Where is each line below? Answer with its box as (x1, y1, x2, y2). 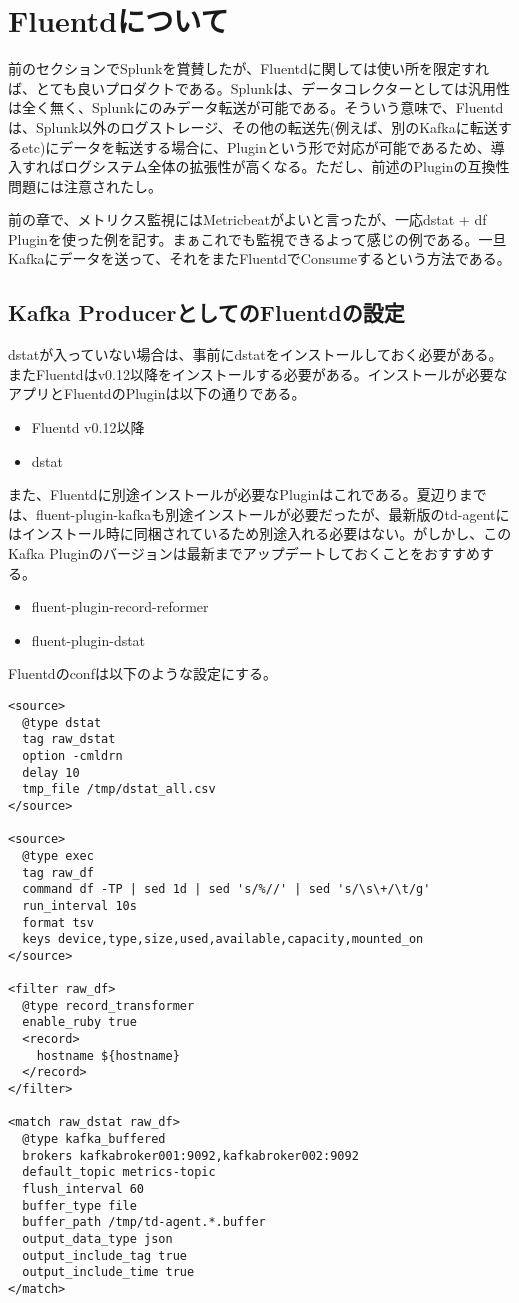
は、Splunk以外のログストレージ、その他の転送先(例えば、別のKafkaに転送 (8, 116, 498, 137)
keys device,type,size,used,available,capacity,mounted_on (22, 932, 424, 947)
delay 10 (22, 765, 80, 780)
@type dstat (22, 715, 102, 730)
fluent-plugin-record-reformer (31, 596, 209, 617)
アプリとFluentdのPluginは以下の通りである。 (8, 383, 306, 404)
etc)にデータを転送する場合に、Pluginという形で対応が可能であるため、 (21, 136, 491, 157)
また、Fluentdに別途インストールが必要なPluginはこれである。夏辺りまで (8, 484, 487, 505)
